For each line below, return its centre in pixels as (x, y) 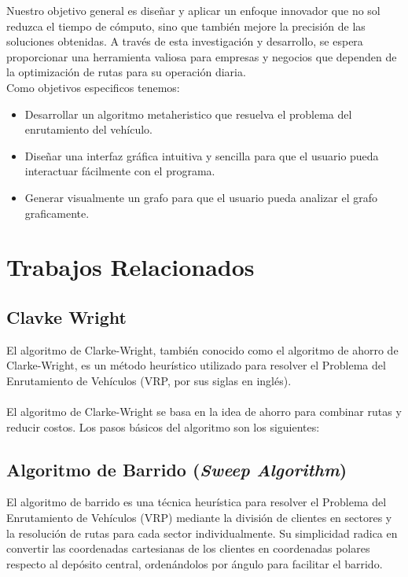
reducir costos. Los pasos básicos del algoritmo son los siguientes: (163, 426)
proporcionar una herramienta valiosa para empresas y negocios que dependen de (202, 56)
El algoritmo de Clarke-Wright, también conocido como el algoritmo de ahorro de (202, 349)
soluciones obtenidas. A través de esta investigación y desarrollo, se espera (185, 41)
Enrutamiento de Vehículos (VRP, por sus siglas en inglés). (149, 380)
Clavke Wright (66, 316)
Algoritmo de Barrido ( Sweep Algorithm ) (177, 469)
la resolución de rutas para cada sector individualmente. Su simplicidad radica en (202, 533)
